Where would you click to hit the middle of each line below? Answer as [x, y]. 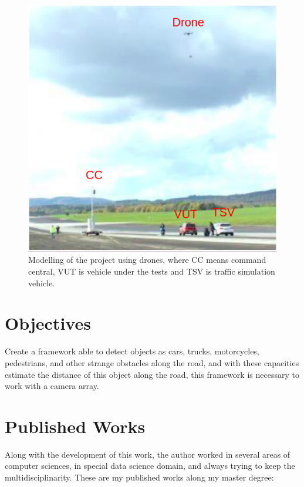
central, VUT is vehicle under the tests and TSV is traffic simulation [152, 271]
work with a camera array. [52, 386]
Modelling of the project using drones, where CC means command [147, 260]
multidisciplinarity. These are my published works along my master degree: [139, 477]
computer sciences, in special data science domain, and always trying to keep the [150, 466]
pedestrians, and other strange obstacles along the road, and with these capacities [152, 362]
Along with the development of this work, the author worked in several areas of [148, 454]
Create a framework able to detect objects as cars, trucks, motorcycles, [132, 351]
